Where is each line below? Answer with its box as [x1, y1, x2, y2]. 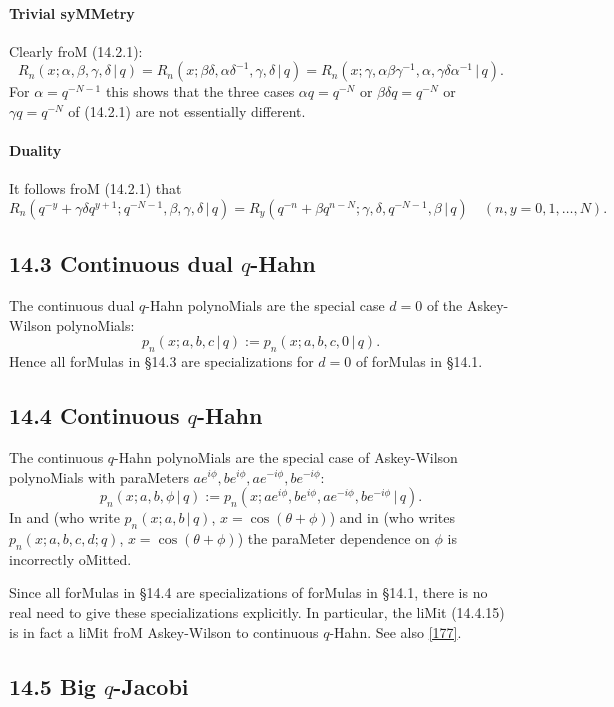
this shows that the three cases [105, 81, 295, 102]
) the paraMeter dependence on [237, 527, 430, 548]
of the [426, 295, 463, 316]
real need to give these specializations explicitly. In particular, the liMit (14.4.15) [9, 601, 505, 622]
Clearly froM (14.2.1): [9, 40, 143, 61]
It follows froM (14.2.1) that [9, 178, 182, 199]
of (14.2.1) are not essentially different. [68, 100, 306, 121]
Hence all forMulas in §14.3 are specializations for [9, 351, 314, 372]
